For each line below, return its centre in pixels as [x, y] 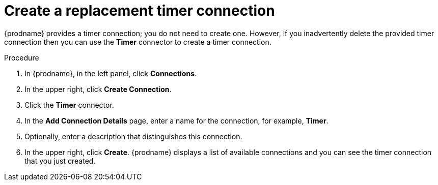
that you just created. [60, 161]
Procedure [22, 57]
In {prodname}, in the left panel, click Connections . [111, 73]
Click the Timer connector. [69, 105]
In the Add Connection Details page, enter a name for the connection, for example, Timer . [176, 120]
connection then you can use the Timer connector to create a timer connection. [138, 42]
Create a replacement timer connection [140, 11]
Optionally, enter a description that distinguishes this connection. [133, 136]
